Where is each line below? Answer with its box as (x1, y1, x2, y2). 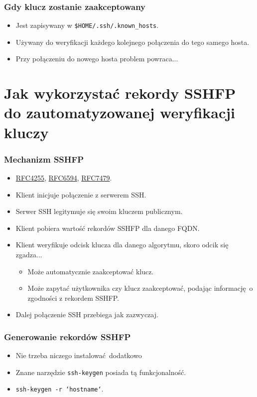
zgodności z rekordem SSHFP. (27, 292, 119, 303)
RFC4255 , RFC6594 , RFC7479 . (15, 173, 112, 183)
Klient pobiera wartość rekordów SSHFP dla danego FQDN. (15, 222, 200, 233)
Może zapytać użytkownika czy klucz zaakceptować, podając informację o (27, 283, 253, 293)
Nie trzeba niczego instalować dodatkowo (15, 350, 142, 361)
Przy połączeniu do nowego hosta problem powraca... (15, 53, 178, 64)
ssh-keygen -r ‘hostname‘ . (15, 384, 104, 394)
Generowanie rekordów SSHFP (4, 330, 131, 343)
